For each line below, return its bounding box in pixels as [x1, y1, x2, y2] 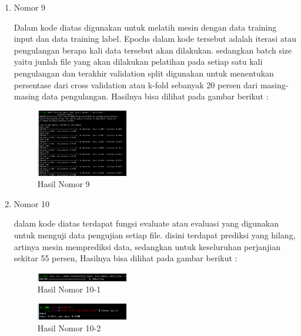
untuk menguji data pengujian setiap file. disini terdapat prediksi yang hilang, [14, 228, 296, 241]
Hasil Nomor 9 [37, 178, 90, 190]
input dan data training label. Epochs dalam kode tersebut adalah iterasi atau [14, 32, 296, 45]
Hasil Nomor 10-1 [37, 283, 101, 295]
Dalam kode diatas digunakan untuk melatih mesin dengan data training [14, 21, 277, 33]
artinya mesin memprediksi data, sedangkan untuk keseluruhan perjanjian [14, 240, 280, 252]
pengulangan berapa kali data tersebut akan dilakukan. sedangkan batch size [14, 44, 292, 56]
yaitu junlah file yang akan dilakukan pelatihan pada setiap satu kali [14, 55, 263, 68]
